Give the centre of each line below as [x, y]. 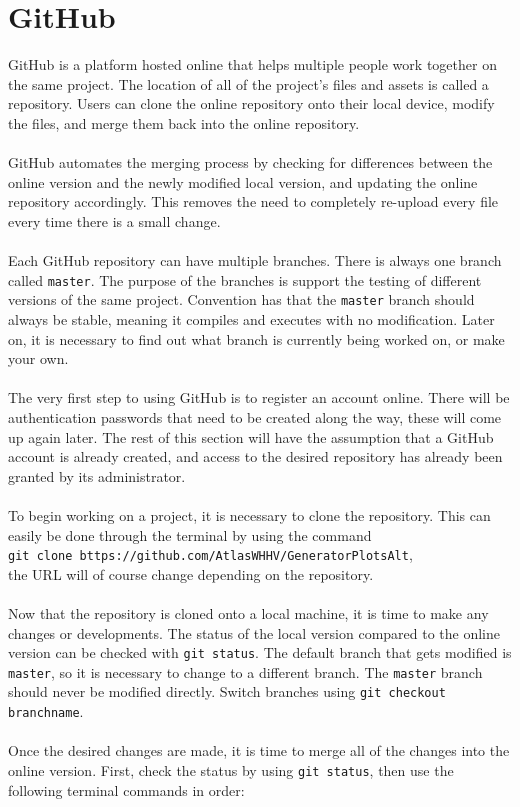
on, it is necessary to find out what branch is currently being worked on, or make [256, 338]
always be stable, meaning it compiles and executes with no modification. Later [251, 318]
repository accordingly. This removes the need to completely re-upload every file [253, 201]
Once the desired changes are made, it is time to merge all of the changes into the [259, 750]
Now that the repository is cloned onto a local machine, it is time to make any [248, 612]
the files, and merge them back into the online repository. [184, 122]
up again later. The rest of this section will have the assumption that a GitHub [251, 436]
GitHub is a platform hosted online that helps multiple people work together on [252, 64]
